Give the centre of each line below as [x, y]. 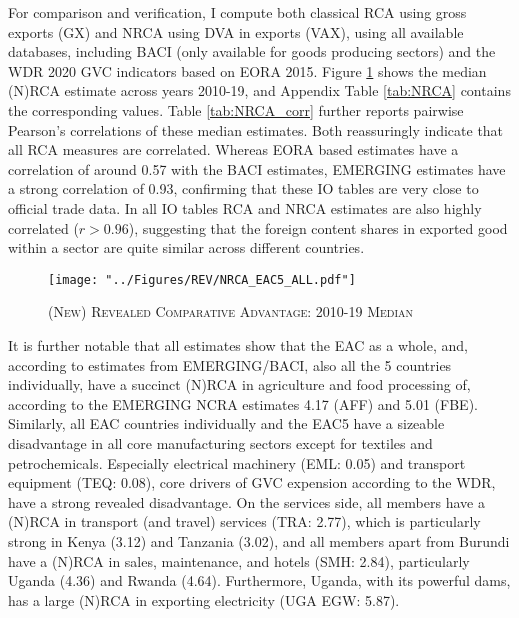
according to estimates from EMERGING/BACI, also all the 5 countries [230, 364]
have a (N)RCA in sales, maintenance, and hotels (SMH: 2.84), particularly [239, 560]
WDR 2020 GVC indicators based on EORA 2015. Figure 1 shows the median [247, 70]
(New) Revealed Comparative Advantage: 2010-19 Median [231, 311]
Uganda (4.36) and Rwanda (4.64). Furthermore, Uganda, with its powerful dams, [259, 580]
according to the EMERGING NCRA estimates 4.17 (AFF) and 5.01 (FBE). [243, 403]
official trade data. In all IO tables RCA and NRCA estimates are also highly [245, 207]
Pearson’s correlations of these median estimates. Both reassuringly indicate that [256, 129]
